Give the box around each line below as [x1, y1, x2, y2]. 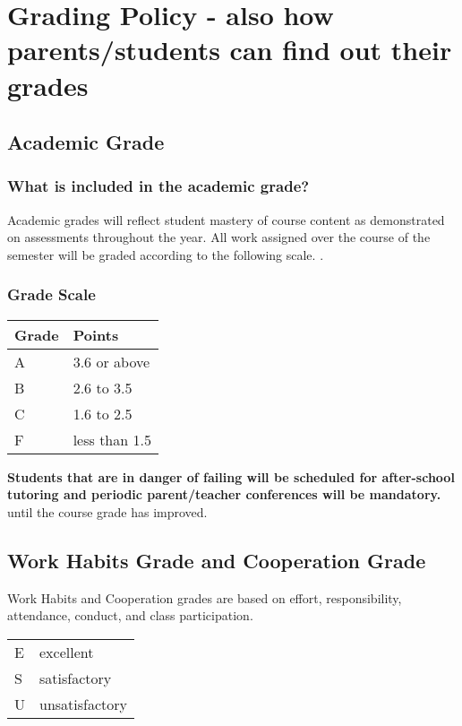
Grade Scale [7, 283, 96, 306]
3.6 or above [73, 350, 150, 372]
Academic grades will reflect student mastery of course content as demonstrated [7, 210, 445, 229]
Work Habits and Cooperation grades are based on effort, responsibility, [7, 588, 402, 607]
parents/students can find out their [7, 31, 452, 68]
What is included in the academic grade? [7, 175, 310, 197]
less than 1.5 [73, 428, 151, 450]
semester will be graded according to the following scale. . [7, 245, 324, 264]
